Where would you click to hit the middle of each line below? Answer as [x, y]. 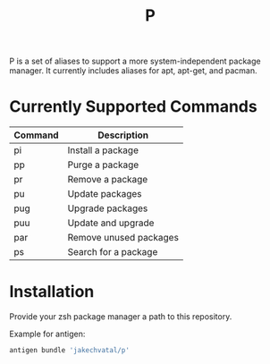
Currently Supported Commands [133, 107]
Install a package [103, 150]
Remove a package [108, 180]
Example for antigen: [47, 334]
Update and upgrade [111, 223]
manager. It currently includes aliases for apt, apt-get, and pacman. [133, 71]
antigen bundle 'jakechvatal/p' [69, 351]
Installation [52, 292]
